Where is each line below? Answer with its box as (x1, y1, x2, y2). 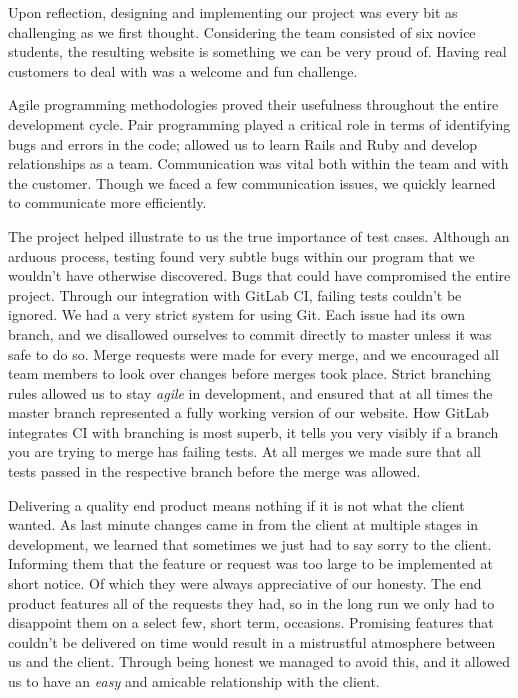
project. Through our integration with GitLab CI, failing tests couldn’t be (8, 284, 462, 305)
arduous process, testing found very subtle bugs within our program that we (8, 245, 475, 266)
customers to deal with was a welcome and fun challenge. (8, 60, 358, 81)
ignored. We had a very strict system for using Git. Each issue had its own (8, 304, 466, 325)
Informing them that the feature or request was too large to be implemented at (8, 553, 493, 574)
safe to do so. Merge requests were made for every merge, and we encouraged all (8, 343, 499, 364)
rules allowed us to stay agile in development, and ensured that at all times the (8, 382, 493, 403)
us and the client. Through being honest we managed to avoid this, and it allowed (8, 651, 510, 672)
